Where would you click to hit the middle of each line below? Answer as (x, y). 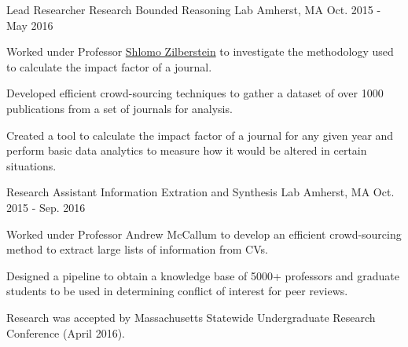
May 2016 (30, 25)
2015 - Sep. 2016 (46, 207)
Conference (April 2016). (66, 332)
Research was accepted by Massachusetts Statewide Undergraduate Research (191, 317)
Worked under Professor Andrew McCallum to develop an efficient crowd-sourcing (204, 234)
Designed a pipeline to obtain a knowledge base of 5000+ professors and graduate (203, 275)
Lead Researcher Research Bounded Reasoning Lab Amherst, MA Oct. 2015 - (194, 9)
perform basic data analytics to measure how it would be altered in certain (187, 150)
